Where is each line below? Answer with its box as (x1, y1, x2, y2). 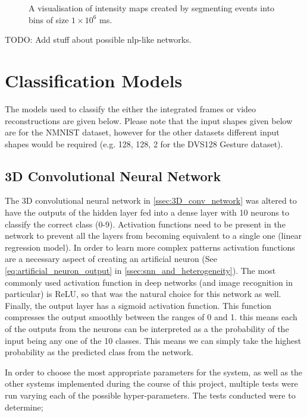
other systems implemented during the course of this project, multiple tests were (5, 377, 298, 390)
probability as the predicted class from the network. (5, 346, 193, 358)
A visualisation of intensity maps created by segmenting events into (29, 2, 275, 14)
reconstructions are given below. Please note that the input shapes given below (5, 114, 293, 127)
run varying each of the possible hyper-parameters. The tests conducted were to (5, 388, 296, 401)
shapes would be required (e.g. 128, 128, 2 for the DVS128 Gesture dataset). (5, 137, 283, 150)
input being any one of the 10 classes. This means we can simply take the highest (5, 334, 302, 346)
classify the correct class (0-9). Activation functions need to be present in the (5, 217, 286, 230)
